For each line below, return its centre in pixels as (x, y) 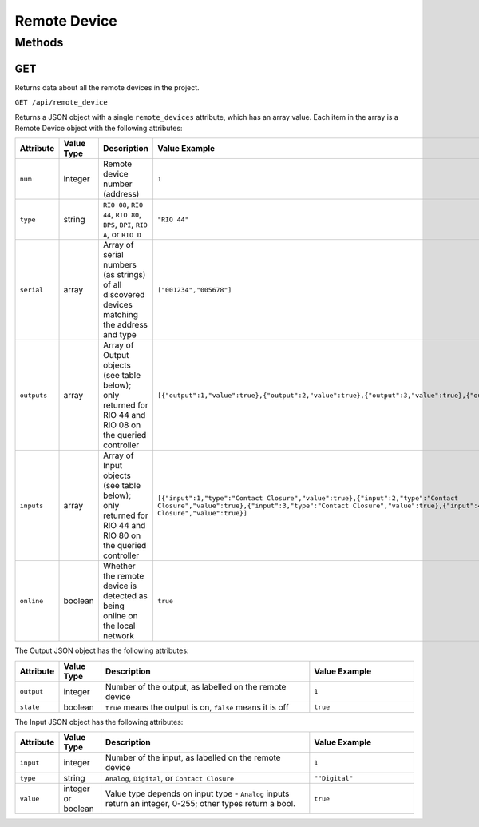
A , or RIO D (122, 234)
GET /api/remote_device (61, 103)
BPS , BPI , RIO (125, 225)
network (119, 636)
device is (120, 586)
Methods (39, 42)
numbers (120, 265)
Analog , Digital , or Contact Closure (170, 778)
